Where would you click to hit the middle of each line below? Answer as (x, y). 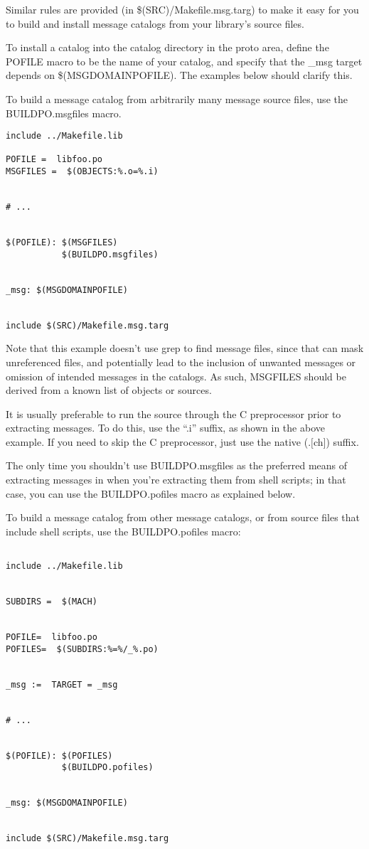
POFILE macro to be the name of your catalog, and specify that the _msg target (184, 61)
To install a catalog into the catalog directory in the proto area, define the (167, 47)
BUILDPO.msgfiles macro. (64, 113)
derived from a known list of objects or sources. (109, 390)
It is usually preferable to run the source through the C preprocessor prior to (173, 413)
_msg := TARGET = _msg (62, 684)
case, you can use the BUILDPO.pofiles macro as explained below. (151, 493)
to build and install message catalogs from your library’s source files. (155, 23)
